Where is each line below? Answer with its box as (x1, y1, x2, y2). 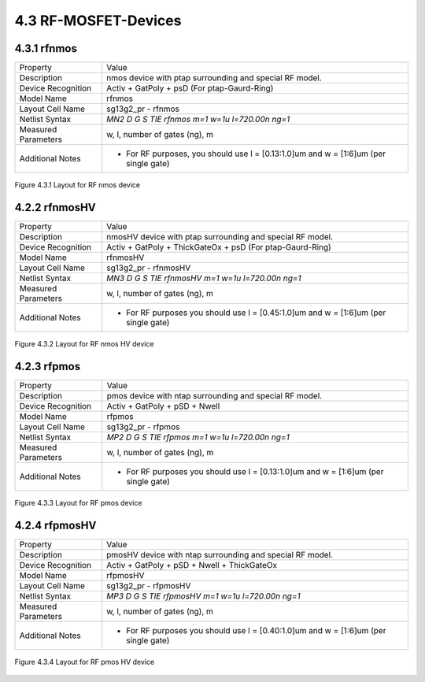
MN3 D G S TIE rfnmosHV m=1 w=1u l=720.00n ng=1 (106, 272, 302, 284)
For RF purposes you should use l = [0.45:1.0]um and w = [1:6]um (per (126, 307, 386, 318)
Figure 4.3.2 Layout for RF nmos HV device (14, 339, 154, 348)
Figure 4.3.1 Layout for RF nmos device (14, 180, 141, 190)
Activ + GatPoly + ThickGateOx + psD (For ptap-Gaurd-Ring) (106, 241, 332, 252)
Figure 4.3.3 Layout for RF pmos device (14, 498, 142, 507)
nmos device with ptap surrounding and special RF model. (106, 72, 322, 83)
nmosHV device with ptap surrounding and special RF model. (106, 231, 334, 242)
